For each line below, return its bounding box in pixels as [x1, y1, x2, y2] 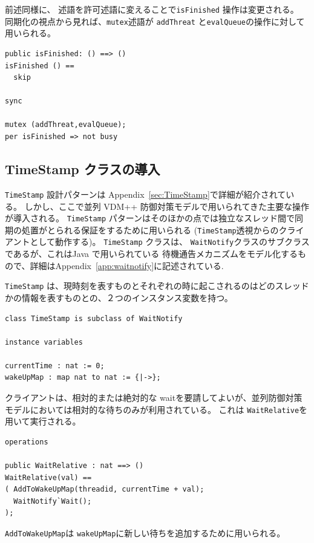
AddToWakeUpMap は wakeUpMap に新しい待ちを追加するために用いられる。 [5, 527, 286, 539]
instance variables [5, 337, 83, 346]
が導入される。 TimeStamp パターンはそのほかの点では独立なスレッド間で [5, 212, 295, 224]
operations [5, 437, 48, 446]
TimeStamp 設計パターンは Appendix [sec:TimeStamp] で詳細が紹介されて [5, 187, 286, 200]
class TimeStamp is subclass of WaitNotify [5, 314, 183, 323]
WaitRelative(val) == [5, 473, 92, 482]
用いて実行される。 [5, 415, 81, 428]
